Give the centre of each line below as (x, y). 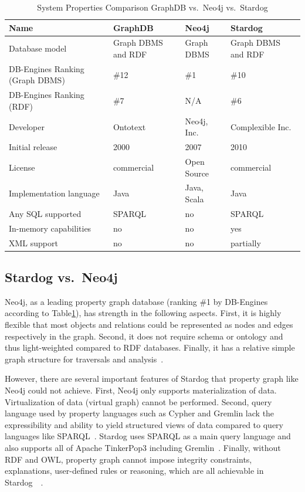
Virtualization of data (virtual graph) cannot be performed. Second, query (138, 401)
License (22, 167)
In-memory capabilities (50, 228)
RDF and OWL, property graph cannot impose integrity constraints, (128, 459)
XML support (33, 242)
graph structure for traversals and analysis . (84, 359)
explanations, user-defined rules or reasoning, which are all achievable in (134, 471)
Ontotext (129, 126)
